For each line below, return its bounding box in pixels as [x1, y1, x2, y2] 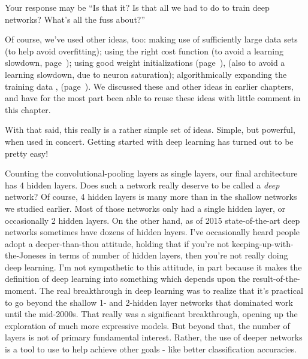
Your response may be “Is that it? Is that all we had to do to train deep [5, 1, 270, 13]
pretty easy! [5, 147, 49, 159]
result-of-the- [252, 272, 300, 285]
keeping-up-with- [231, 237, 294, 250]
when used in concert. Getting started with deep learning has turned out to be [5, 135, 294, 147]
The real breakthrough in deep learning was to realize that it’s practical [39, 284, 303, 297]
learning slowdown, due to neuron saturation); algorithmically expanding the [5, 68, 287, 80]
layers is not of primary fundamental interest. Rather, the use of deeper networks [5, 331, 303, 343]
